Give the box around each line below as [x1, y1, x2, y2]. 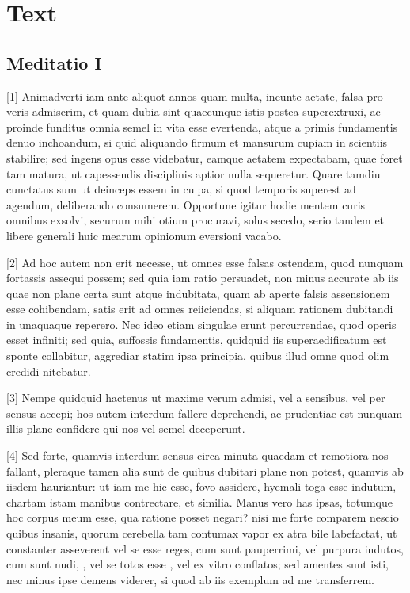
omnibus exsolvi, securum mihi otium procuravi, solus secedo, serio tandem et [6, 212, 385, 228]
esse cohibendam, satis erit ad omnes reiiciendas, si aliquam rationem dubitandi [6, 300, 393, 317]
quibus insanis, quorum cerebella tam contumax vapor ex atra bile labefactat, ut [6, 525, 397, 541]
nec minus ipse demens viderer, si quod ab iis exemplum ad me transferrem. [6, 571, 374, 587]
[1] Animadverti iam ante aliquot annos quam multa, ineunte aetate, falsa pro [6, 87, 383, 104]
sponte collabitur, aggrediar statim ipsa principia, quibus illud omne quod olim [6, 347, 389, 364]
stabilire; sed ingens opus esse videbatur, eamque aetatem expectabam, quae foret [6, 149, 403, 166]
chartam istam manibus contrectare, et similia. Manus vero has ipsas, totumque [6, 493, 393, 510]
